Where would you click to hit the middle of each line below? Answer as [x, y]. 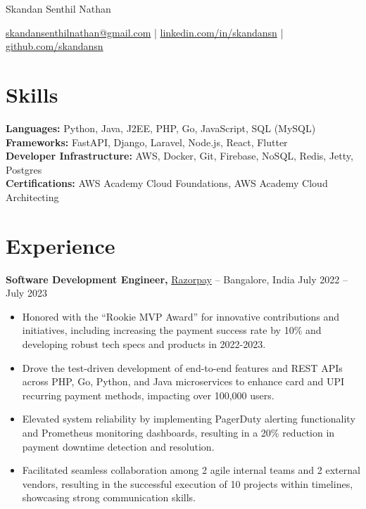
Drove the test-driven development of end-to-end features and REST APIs [182, 367]
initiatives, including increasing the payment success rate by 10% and [172, 330]
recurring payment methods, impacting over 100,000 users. [148, 395]
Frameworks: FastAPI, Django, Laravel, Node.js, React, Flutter [147, 142]
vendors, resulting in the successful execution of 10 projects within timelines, [188, 483]
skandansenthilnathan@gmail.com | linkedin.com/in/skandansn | [145, 32]
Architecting [32, 196]
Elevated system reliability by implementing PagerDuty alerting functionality [189, 419]
